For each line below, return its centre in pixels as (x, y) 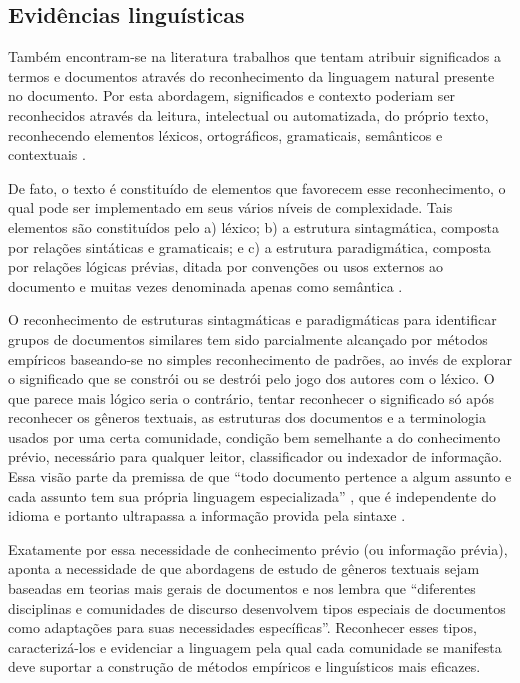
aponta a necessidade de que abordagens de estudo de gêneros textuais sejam (244, 568)
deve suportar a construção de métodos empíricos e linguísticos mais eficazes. (244, 666)
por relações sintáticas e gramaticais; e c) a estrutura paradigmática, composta (249, 246)
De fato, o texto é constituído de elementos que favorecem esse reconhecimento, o (257, 187)
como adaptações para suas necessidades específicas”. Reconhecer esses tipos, (242, 627)
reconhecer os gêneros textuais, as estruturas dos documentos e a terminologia (247, 417)
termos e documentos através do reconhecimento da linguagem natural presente (251, 75)
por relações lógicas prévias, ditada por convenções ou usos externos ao (226, 266)
